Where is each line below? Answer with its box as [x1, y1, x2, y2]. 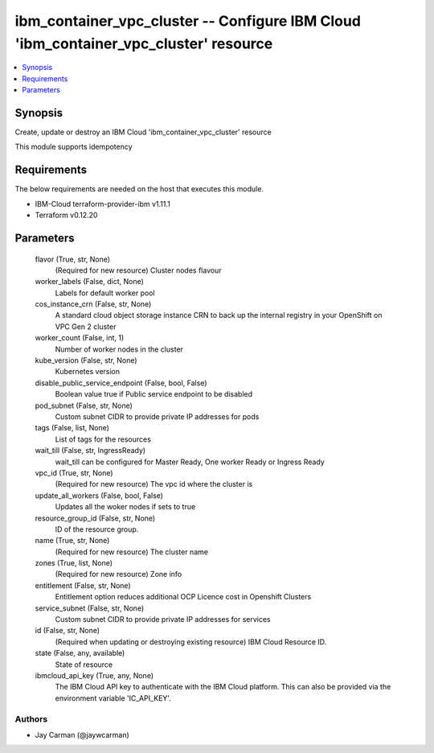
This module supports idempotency [14, 142, 133, 152]
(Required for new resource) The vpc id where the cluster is [55, 479, 253, 489]
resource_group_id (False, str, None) [35, 513, 156, 523]
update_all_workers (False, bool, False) [35, 491, 164, 500]
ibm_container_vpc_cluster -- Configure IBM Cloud [14, 12, 362, 30]
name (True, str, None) [35, 536, 110, 545]
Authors [14, 713, 48, 724]
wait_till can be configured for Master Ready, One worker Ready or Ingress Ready [55, 457, 325, 467]
